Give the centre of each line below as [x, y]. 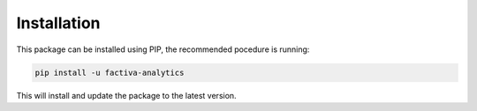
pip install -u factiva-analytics [110, 72]
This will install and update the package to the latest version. [127, 95]
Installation [58, 23]
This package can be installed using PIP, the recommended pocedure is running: [163, 49]
